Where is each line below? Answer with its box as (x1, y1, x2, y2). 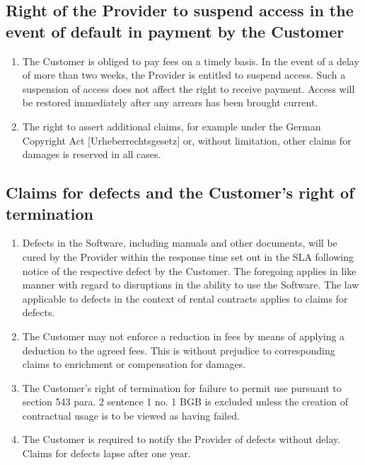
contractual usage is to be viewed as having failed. (22, 408, 240, 422)
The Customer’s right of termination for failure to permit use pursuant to (22, 380, 342, 395)
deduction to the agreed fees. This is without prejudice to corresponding (22, 342, 335, 357)
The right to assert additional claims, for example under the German (22, 118, 321, 133)
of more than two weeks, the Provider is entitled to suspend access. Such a (22, 67, 346, 82)
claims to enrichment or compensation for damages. (22, 357, 246, 371)
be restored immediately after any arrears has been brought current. (22, 95, 318, 110)
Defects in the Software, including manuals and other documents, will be (22, 235, 337, 250)
